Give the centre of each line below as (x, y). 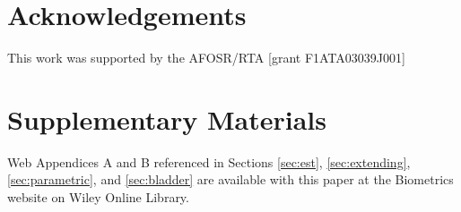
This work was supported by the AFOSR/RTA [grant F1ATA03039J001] (206, 58)
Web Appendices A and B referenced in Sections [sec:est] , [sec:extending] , (209, 161)
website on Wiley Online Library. (98, 197)
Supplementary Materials (167, 119)
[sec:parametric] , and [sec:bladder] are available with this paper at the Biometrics (230, 179)
